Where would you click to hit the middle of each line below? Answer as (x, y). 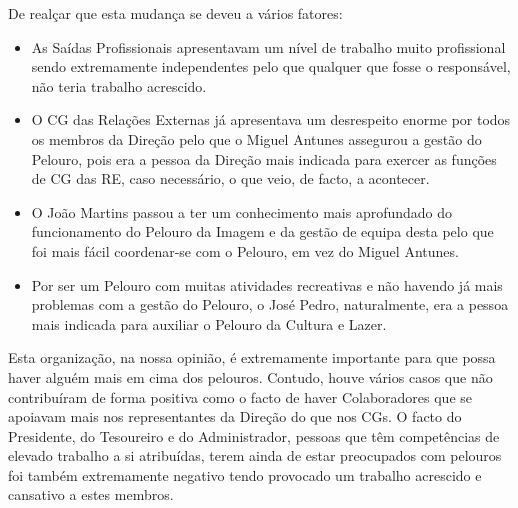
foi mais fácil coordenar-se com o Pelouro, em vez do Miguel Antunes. (245, 250)
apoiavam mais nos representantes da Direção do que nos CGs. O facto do (235, 416)
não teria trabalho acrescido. (119, 85)
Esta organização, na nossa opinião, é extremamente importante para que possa (252, 357)
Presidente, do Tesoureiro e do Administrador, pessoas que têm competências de (254, 435)
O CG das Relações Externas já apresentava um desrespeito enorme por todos (271, 119)
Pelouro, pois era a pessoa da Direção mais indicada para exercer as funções (264, 158)
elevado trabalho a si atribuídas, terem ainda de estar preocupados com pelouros (255, 455)
